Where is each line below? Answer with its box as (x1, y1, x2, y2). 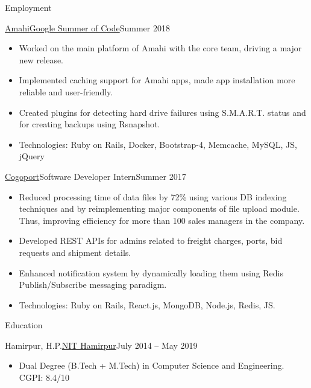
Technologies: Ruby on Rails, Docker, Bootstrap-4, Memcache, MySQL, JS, (19, 138, 297, 150)
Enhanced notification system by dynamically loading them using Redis (19, 266, 284, 279)
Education (5, 319, 43, 331)
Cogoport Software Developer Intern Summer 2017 (5, 170, 186, 182)
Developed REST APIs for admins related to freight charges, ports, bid (19, 234, 283, 247)
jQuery (19, 150, 45, 162)
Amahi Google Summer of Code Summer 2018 (5, 21, 170, 34)
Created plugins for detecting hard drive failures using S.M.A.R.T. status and (19, 106, 306, 118)
